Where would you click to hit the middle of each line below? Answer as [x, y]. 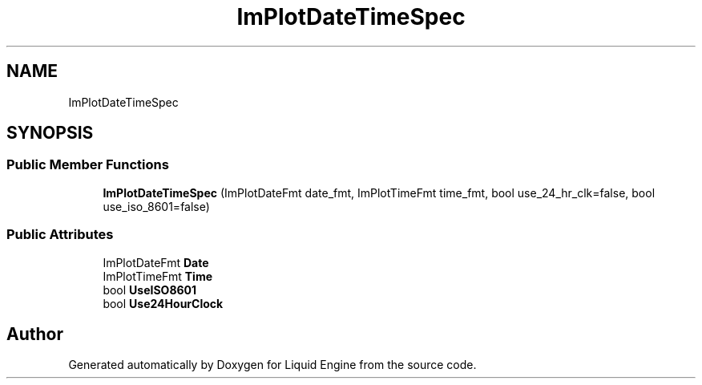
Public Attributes [60, 235]
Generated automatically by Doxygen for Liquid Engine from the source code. [272, 365]
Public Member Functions [88, 165]
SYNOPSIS [50, 133]
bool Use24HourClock [163, 303]
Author [35, 334]
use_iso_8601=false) [156, 206]
